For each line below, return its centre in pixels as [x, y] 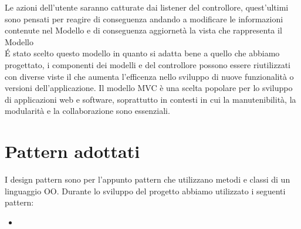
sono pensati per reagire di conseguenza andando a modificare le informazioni [144, 18]
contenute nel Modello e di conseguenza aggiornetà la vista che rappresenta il [143, 30]
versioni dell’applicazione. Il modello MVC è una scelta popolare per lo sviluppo [149, 88]
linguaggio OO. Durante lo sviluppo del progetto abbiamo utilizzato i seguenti [145, 191]
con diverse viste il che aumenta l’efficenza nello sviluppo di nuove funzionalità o [149, 76]
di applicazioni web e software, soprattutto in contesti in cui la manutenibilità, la [150, 99]
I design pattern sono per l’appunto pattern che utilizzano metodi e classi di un [148, 179]
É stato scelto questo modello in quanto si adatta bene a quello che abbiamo [142, 53]
